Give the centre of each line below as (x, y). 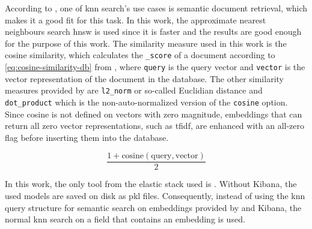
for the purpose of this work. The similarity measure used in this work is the (146, 43)
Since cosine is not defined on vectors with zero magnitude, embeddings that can (154, 114)
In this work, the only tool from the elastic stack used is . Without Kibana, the (151, 184)
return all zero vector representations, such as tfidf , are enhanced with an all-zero (155, 126)
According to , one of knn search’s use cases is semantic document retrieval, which (156, 8)
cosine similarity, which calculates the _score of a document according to (140, 55)
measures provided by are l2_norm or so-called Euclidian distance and (134, 90)
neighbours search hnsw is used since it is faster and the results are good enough (153, 31)
